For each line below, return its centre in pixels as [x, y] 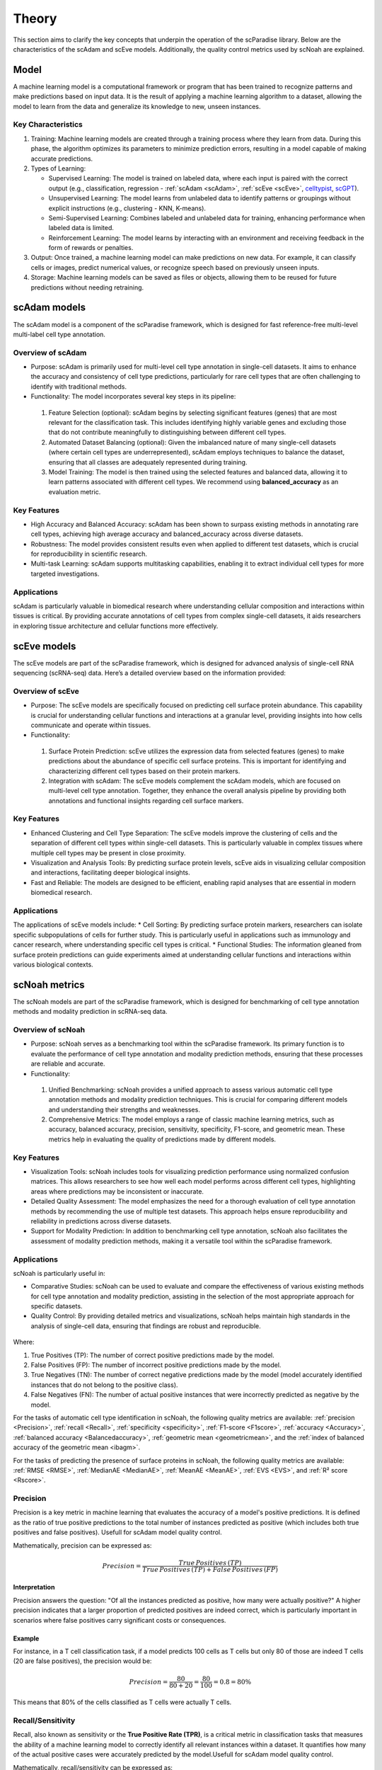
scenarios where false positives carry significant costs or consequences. [120, 1620]
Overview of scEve [46, 691]
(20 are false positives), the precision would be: [82, 1661]
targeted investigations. [65, 573]
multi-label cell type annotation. [59, 334]
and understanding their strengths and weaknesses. [125, 1109]
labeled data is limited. [81, 228]
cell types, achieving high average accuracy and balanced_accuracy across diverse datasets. [167, 534]
